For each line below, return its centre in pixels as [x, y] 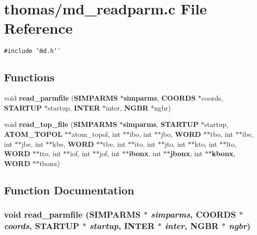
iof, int [80, 153]
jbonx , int [187, 153]
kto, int [206, 144]
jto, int [175, 144]
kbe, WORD [73, 144]
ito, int [145, 144]
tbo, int [222, 134]
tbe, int [114, 144]
